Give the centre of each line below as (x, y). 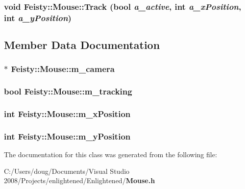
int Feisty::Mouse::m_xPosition (67, 114)
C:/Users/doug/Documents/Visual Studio (67, 171)
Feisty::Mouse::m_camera (63, 69)
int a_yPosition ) (38, 17)
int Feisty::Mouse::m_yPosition (67, 136)
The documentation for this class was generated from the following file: (110, 154)
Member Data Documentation (82, 45)
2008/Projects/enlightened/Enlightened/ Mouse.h (80, 180)
